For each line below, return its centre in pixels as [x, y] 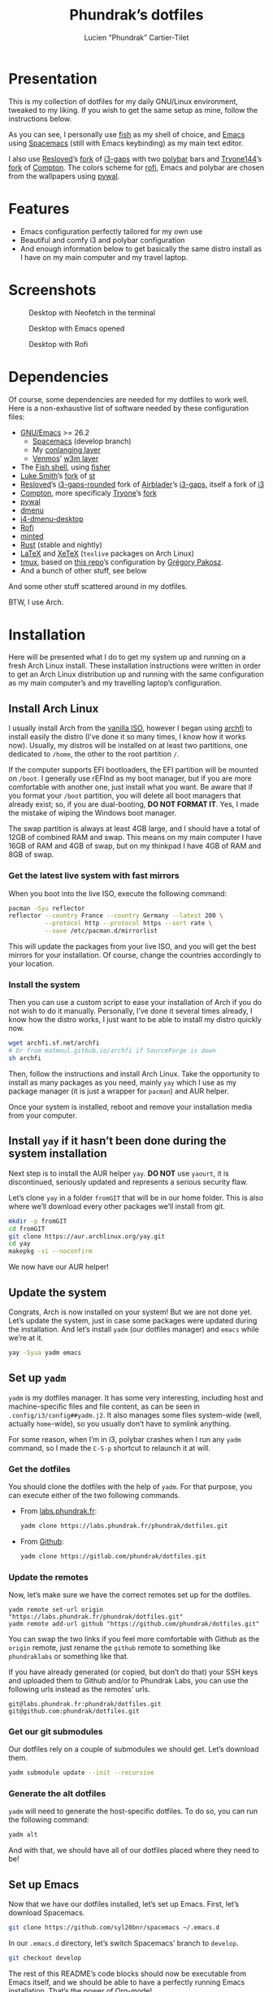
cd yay [19, 1244]
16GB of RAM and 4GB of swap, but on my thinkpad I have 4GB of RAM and [135, 846]
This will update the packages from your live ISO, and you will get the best [132, 946]
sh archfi [25, 1059]
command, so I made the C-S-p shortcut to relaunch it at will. [110, 1448]
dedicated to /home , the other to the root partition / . [94, 754]
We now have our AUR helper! [59, 1267]
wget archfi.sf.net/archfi [54, 1043]
